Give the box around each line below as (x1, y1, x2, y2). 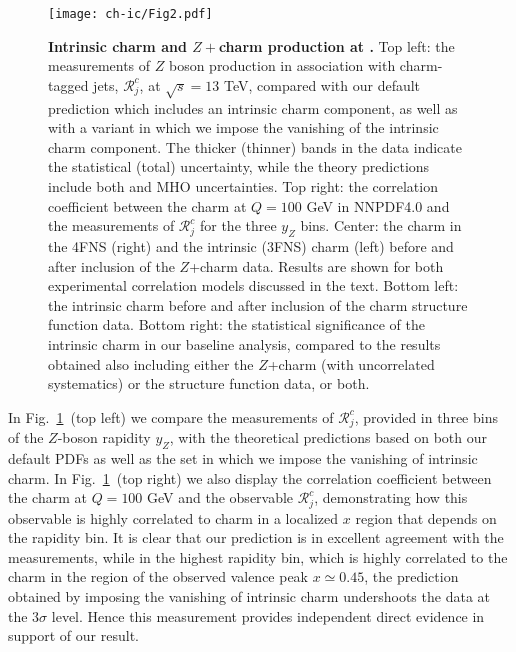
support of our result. (8, 625, 139, 646)
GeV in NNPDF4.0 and (306, 195, 450, 216)
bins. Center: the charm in (300, 215, 462, 236)
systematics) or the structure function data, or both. (48, 373, 370, 394)
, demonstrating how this (314, 487, 468, 508)
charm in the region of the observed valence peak (8, 566, 309, 587)
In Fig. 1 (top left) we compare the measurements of (8, 406, 334, 427)
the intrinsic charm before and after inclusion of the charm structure (48, 294, 468, 315)
